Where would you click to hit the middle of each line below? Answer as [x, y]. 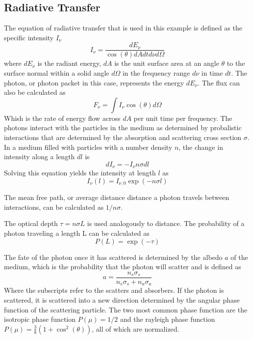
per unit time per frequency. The [183, 118]
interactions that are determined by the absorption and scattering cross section [123, 137]
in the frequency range [156, 73]
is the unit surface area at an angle [167, 63]
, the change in [201, 147]
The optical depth [31, 223]
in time [212, 73]
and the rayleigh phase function [167, 319]
